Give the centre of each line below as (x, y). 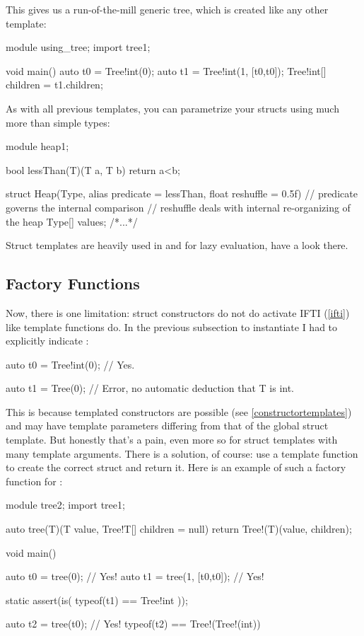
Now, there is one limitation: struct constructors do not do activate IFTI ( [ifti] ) (178, 312)
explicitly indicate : (47, 341)
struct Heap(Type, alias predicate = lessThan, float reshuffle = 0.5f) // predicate (182, 193)
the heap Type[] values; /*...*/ (72, 221)
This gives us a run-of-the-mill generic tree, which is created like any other (167, 9)
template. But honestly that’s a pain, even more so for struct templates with (172, 440)
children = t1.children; (54, 85)
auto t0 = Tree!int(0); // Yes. (70, 364)
